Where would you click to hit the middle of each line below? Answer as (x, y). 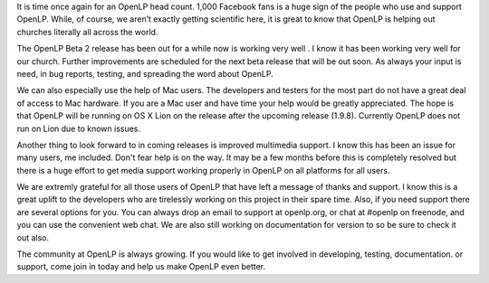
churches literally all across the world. (87, 32)
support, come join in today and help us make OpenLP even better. (141, 267)
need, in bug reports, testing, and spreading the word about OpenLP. (145, 73)
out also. (33, 237)
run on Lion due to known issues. (78, 128)
